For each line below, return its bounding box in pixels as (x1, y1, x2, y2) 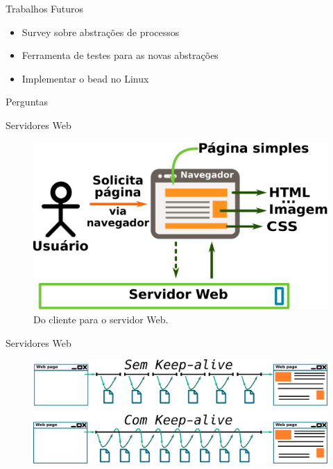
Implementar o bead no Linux (22, 71, 149, 85)
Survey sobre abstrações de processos (22, 24, 180, 39)
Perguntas (6, 94, 48, 109)
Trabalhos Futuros (6, 1, 84, 15)
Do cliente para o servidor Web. (33, 312, 169, 326)
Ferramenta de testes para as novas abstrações (22, 48, 219, 62)
